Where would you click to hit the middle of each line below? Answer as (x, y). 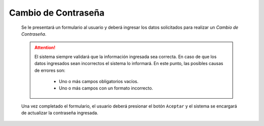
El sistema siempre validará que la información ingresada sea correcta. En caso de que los (126, 57)
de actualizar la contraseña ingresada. (60, 113)
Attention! (45, 48)
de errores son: (50, 70)
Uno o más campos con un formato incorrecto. (106, 88)
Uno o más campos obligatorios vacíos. (99, 81)
